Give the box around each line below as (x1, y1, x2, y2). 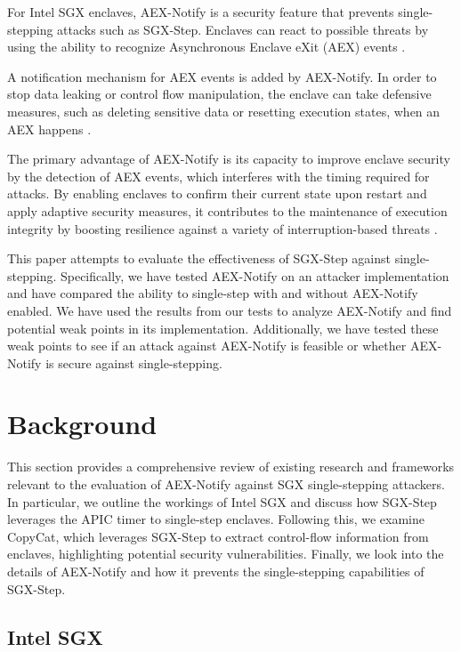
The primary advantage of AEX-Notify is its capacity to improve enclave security (7, 149, 450, 168)
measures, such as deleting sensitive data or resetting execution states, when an (7, 101, 441, 120)
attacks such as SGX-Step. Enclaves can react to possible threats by (57, 20, 429, 38)
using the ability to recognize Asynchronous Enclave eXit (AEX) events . (7, 37, 406, 56)
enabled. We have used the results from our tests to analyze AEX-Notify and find (7, 301, 452, 319)
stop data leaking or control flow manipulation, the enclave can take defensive (7, 85, 432, 103)
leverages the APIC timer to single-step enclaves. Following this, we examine (7, 510, 425, 528)
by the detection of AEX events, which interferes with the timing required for (7, 166, 430, 185)
